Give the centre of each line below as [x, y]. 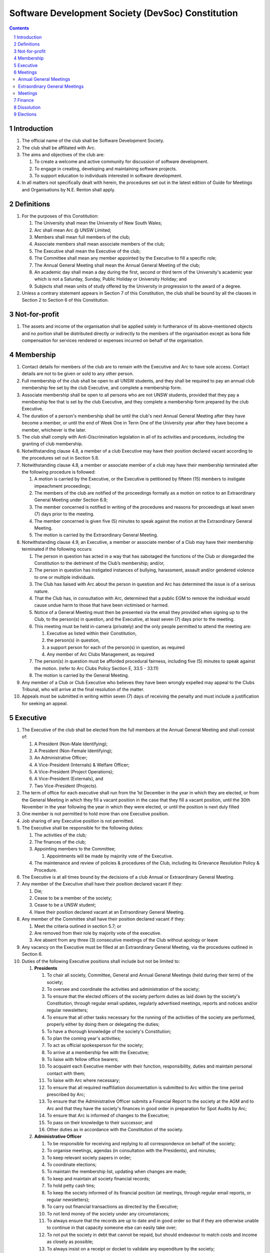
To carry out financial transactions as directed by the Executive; [112, 1207]
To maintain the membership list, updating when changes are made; [117, 1172]
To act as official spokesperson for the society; [95, 1046]
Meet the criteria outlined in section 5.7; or [78, 926]
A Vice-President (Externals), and [69, 779]
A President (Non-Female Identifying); [73, 751]
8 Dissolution [27, 107]
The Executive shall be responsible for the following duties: [82, 828]
